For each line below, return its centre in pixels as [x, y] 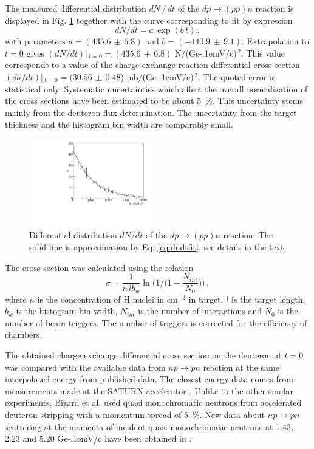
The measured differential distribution [76, 8]
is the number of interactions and [200, 311]
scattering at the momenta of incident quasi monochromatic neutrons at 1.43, [149, 426]
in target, [206, 299]
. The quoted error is [237, 76]
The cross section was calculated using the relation [99, 267]
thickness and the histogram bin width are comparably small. [119, 124]
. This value [263, 53]
